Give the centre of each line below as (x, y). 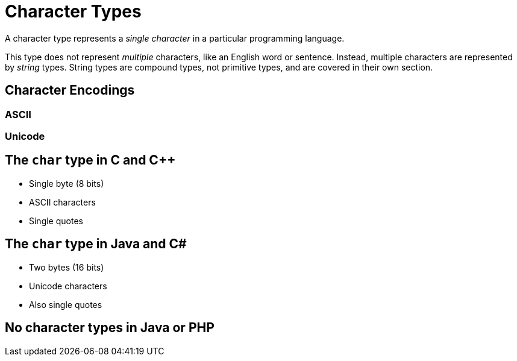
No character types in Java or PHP (110, 328)
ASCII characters (62, 202)
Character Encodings (70, 90)
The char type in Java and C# (96, 244)
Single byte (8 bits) (67, 183)
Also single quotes (66, 304)
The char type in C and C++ (90, 160)
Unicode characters (68, 286)
